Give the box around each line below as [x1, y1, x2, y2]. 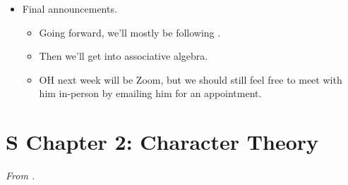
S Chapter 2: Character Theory [6, 127, 319, 156]
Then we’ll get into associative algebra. [39, 49, 208, 63]
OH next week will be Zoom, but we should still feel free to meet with [39, 72, 342, 87]
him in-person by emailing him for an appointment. [39, 86, 262, 101]
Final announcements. [22, 1, 117, 15]
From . [6, 168, 35, 183]
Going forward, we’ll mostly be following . [39, 25, 221, 39]
